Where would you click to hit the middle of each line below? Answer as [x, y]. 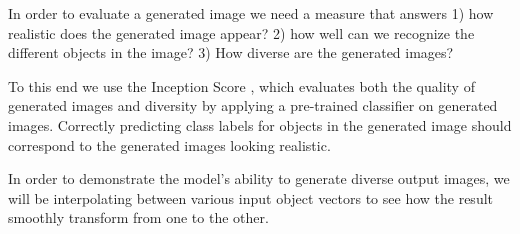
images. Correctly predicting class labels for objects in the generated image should [260, 124]
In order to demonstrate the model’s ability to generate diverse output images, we [259, 178]
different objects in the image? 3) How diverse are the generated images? [231, 52]
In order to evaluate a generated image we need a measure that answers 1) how [251, 13]
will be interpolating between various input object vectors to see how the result [251, 197]
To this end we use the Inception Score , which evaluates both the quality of [241, 85]
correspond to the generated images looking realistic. [169, 144]
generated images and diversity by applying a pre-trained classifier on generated [253, 105]
